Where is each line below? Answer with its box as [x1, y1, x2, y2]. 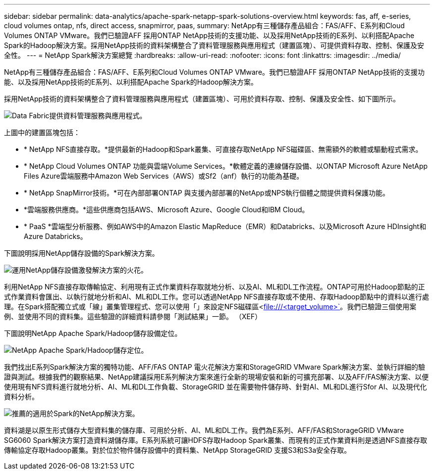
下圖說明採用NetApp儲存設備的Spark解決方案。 [4, 249, 159, 257]
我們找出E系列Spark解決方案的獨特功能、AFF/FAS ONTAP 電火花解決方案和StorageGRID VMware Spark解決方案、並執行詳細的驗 [4, 363, 426, 371]
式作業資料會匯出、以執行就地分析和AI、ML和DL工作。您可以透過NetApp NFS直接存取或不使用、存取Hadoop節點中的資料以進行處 [4, 292, 430, 301]
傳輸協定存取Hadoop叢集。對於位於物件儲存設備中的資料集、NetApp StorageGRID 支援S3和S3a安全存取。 [4, 446, 351, 454]
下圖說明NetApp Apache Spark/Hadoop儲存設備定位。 [4, 329, 182, 337]
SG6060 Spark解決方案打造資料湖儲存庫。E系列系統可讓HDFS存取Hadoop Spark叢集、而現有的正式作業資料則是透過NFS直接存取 [4, 436, 427, 444]
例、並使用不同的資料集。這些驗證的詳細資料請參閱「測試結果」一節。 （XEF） [4, 312, 262, 321]
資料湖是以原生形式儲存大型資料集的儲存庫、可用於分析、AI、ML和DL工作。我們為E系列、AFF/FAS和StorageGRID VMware [4, 426, 404, 434]
